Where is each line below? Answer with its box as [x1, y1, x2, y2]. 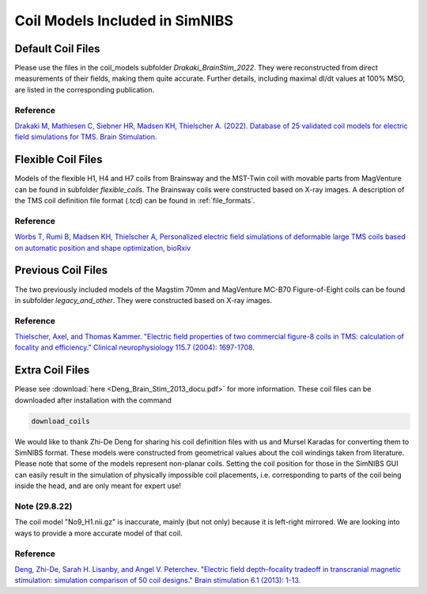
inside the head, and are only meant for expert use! [14, 481, 182, 490]
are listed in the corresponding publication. [14, 85, 155, 94]
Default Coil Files [14, 42, 100, 55]
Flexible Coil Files [14, 153, 103, 166]
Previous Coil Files [14, 263, 108, 277]
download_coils [31, 416, 90, 426]
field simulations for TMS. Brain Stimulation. [14, 132, 157, 142]
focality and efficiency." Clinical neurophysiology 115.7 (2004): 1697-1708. [14, 342, 255, 352]
